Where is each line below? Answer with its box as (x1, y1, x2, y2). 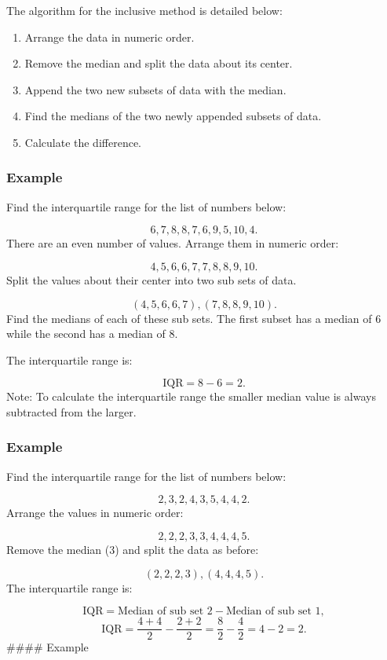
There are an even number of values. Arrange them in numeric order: (6, 235, 339, 251)
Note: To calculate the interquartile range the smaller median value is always (6, 388, 376, 405)
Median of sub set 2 (118, 606, 213, 618)
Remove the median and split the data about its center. (24, 55, 293, 71)
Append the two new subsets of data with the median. (24, 81, 287, 97)
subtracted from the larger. (6, 403, 137, 420)
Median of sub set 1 (225, 606, 321, 618)
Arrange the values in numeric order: (6, 504, 184, 521)
